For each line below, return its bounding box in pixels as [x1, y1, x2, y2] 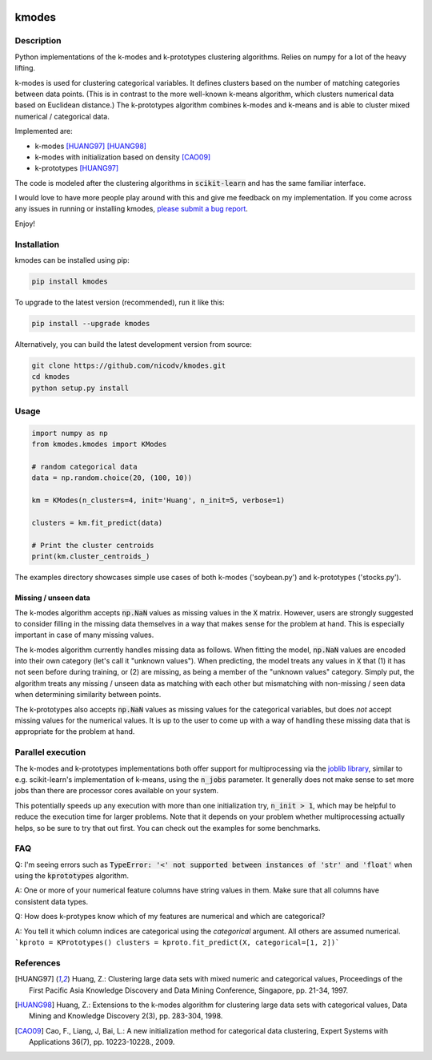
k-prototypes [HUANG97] [34, 163, 119, 173]
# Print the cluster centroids [31, 541, 155, 550]
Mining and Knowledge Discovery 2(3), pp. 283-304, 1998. [29, 1011, 223, 1021]
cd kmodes [31, 373, 70, 381]
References [14, 957, 61, 969]
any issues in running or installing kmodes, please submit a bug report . [14, 204, 248, 214]
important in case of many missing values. [14, 630, 154, 640]
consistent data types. [14, 897, 88, 906]
